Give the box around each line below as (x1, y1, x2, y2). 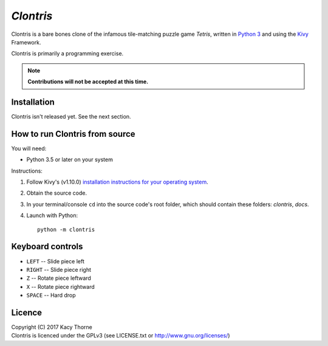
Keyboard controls (11, 241, 83, 252)
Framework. (11, 38, 41, 46)
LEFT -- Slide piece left (26, 257, 84, 265)
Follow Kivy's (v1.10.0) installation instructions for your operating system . (26, 178, 209, 185)
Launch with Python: (26, 212, 78, 219)
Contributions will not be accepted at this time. (27, 78, 149, 85)
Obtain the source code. (26, 189, 87, 197)
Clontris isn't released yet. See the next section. (11, 113, 131, 120)
